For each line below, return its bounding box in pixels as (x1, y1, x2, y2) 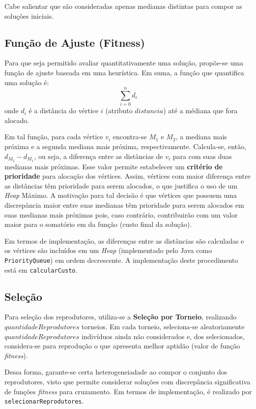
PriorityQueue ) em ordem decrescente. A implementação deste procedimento (4, 254, 238, 265)
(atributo (105, 105, 133, 116)
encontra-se (113, 131, 147, 142)
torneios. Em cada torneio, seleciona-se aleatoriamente (82, 321, 245, 331)
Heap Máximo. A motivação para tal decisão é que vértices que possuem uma (4, 190, 237, 200)
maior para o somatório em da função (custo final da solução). (4, 219, 192, 229)
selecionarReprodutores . (4, 396, 84, 406)
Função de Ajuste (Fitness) (4, 34, 145, 50)
